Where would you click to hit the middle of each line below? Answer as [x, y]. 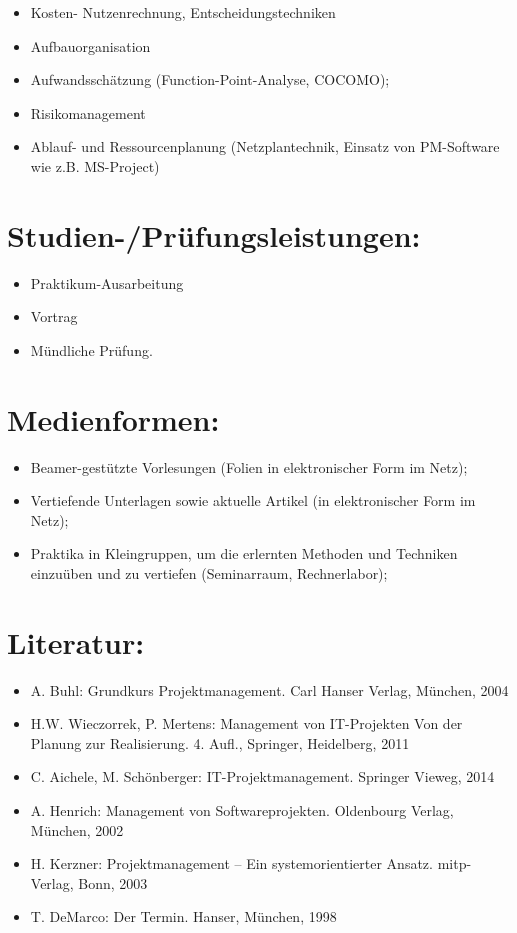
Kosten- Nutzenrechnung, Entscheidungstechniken [183, 12]
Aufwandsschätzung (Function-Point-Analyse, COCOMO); [210, 79]
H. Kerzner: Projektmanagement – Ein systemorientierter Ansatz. [231, 863]
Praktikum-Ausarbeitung [107, 282]
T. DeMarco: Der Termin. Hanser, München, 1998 [183, 916]
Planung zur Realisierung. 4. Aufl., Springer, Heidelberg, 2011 [220, 742]
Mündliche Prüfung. [91, 349]
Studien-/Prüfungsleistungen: [214, 234]
